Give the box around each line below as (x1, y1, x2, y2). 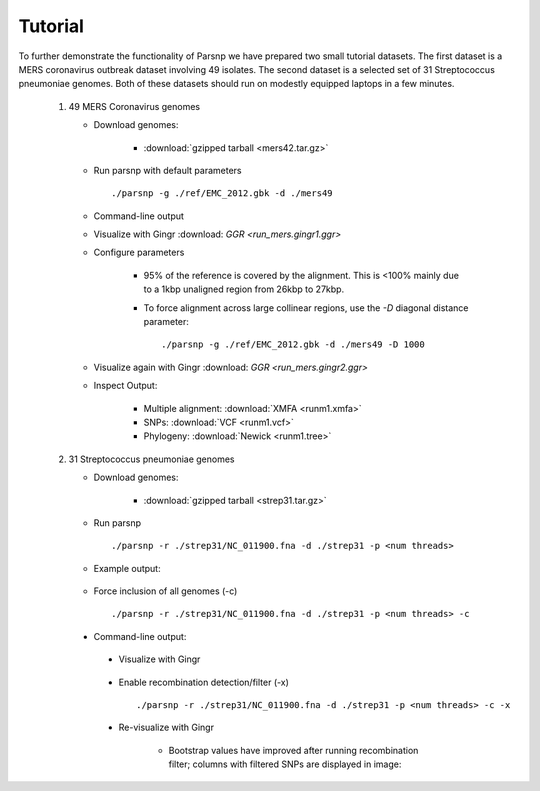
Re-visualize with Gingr (118, 721, 215, 734)
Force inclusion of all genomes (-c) (93, 585, 238, 597)
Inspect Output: (93, 380, 158, 392)
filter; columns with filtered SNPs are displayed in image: (168, 758, 402, 770)
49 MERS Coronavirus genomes (68, 100, 200, 112)
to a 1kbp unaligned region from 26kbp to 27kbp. (143, 283, 345, 295)
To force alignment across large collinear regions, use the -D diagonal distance (143, 301, 469, 314)
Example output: (93, 562, 161, 574)
